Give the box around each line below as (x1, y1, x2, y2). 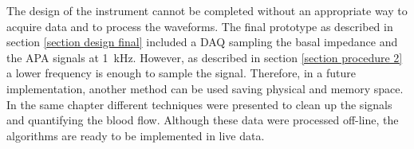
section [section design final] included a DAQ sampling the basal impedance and (6, 33, 398, 50)
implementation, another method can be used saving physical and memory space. (6, 80, 404, 96)
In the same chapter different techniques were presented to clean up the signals (6, 96, 392, 112)
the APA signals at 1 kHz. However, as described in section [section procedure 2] (6, 49, 403, 65)
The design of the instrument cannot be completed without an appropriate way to (6, 2, 408, 18)
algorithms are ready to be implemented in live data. (6, 127, 265, 143)
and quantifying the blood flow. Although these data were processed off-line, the (6, 112, 399, 128)
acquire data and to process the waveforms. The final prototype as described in (6, 18, 393, 34)
